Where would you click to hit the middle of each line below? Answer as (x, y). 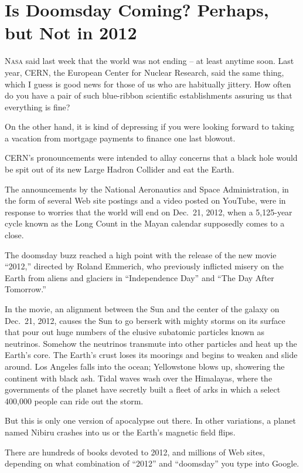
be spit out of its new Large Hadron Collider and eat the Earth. (120, 169)
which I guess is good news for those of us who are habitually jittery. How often (148, 84)
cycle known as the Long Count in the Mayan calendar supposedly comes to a (145, 223)
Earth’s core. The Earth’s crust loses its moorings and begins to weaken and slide (151, 355)
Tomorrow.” (25, 289)
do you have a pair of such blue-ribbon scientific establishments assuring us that (149, 95)
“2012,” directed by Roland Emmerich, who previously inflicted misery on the (144, 266)
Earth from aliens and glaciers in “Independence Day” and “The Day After (139, 277)
